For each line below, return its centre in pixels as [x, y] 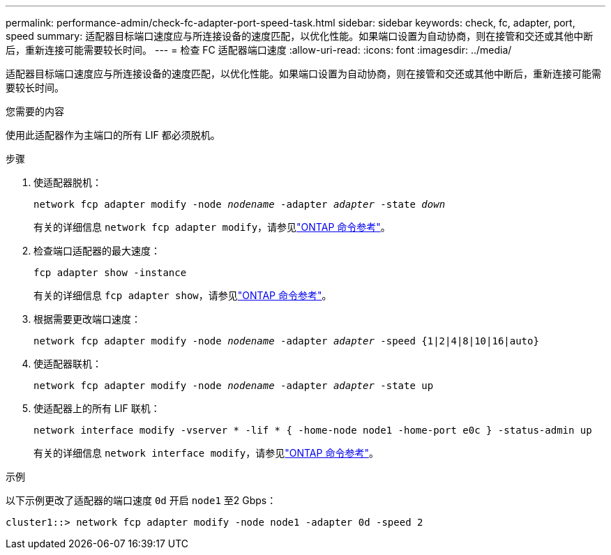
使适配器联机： [68, 364]
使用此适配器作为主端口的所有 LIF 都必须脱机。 [113, 135]
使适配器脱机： [68, 182]
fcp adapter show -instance [110, 273]
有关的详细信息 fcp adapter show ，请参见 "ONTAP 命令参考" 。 [183, 295]
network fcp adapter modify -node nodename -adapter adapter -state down [240, 204]
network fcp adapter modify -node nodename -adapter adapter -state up [234, 386]
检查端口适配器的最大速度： [97, 251]
